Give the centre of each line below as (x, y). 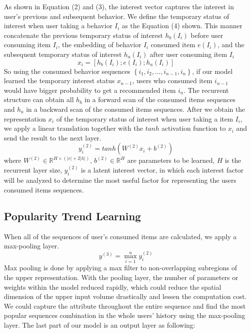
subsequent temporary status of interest (63, 54)
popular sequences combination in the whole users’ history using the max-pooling (125, 315)
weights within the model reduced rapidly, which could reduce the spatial (113, 287)
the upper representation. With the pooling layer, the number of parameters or (121, 277)
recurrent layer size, (33, 170)
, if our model (212, 71)
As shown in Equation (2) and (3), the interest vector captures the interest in (119, 6)
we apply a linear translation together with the (74, 128)
